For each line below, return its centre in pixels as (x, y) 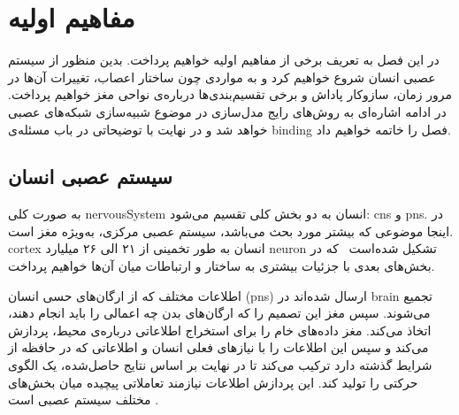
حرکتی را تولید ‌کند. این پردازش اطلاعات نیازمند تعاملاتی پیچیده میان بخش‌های (213, 382)
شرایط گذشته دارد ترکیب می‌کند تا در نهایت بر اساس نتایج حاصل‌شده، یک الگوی (220, 365)
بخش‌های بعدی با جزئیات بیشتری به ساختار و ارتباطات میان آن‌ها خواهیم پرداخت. (222, 266)
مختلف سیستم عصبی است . (84, 400)
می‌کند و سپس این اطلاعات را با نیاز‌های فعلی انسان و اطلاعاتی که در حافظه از (218, 347)
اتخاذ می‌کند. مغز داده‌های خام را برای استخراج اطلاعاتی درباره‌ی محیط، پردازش (220, 330)
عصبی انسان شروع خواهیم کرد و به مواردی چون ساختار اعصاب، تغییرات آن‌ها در (222, 77)
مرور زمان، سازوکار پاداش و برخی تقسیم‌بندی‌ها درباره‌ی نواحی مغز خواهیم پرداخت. (230, 94)
